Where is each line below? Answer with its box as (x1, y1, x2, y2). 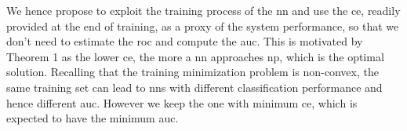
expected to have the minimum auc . (6, 110, 179, 126)
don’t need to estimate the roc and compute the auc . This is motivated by (6, 33, 363, 49)
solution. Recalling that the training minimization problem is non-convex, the (6, 64, 379, 80)
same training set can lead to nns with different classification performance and (6, 78, 383, 95)
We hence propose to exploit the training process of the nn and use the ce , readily (6, 2, 401, 18)
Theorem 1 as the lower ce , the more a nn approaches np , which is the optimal (6, 48, 384, 64)
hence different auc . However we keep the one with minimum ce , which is (6, 94, 358, 111)
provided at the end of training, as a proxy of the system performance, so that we (6, 17, 399, 34)
